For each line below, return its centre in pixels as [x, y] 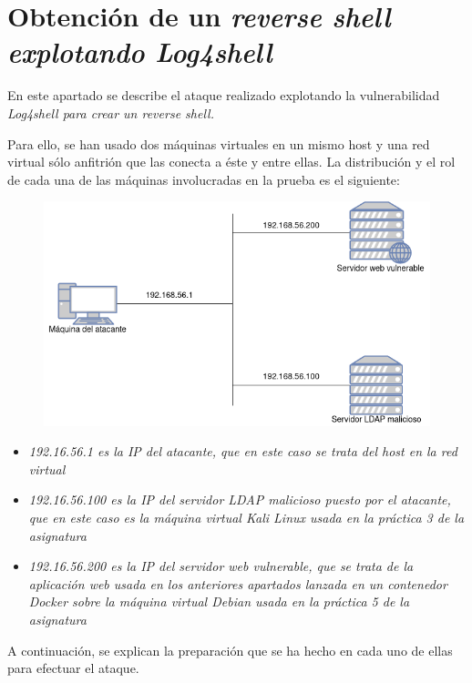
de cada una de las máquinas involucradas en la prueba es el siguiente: [204, 179]
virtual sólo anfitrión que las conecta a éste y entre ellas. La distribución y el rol [231, 162]
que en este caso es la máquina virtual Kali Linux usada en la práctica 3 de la [246, 518]
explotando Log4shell [140, 52]
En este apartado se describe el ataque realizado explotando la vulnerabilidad [224, 95]
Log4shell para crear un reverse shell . [111, 112]
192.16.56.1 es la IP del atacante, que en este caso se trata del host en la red [243, 451]
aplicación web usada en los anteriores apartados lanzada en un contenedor [238, 583]
